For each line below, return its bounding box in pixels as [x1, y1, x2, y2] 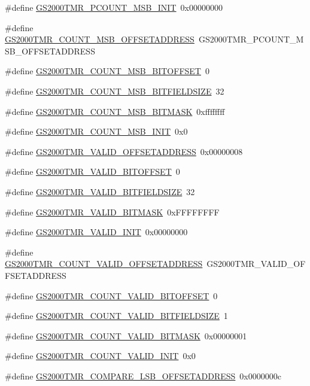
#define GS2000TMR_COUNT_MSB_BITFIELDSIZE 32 [5, 84, 224, 97]
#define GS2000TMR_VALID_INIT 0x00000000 [5, 226, 188, 238]
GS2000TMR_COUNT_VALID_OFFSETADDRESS [5, 257, 203, 270]
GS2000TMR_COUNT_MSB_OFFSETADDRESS [5, 33, 194, 45]
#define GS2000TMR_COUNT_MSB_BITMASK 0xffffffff [5, 105, 225, 117]
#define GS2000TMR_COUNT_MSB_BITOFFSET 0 [5, 65, 209, 77]
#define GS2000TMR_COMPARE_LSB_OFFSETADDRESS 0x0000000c [5, 369, 281, 382]
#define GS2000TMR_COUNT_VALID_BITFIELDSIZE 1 [5, 309, 228, 322]
